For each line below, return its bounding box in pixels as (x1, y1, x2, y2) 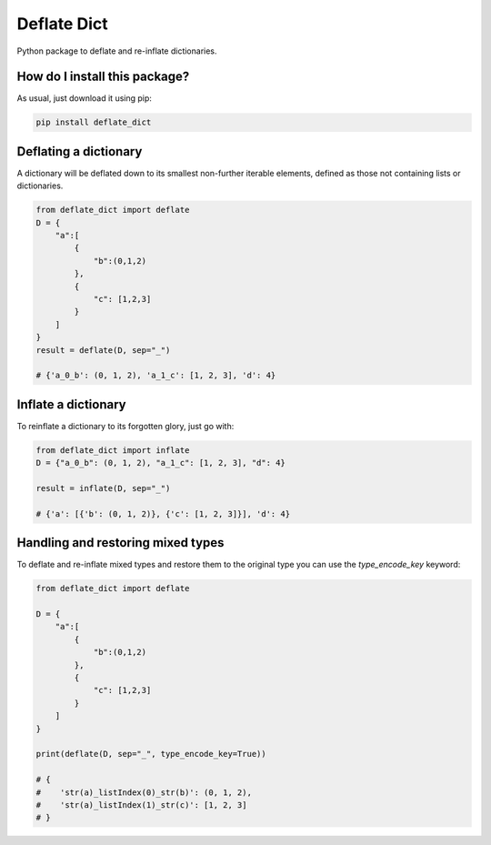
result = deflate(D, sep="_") (35, 345, 171, 355)
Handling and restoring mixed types (16, 535, 225, 550)
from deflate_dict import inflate (35, 445, 190, 455)
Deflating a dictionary (16, 144, 143, 159)
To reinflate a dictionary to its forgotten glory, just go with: (16, 420, 235, 431)
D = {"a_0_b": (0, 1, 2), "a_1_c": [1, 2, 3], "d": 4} (35, 458, 286, 468)
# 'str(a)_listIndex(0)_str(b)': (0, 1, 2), (35, 787, 252, 798)
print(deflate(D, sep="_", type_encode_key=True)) (35, 749, 267, 759)
